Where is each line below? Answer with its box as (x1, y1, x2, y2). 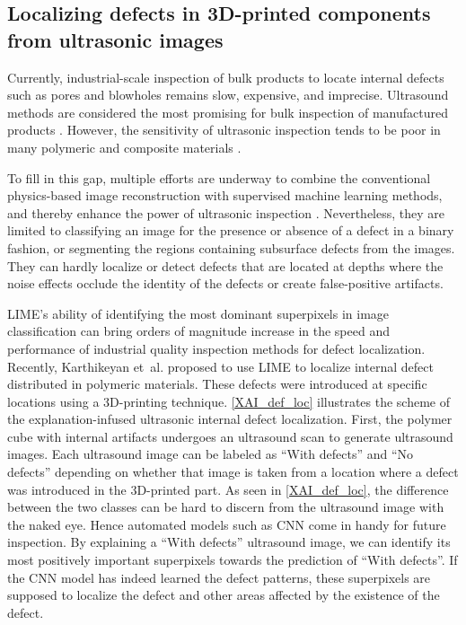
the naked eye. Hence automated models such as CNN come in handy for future (7, 515, 446, 533)
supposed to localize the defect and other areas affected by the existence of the (7, 585, 440, 604)
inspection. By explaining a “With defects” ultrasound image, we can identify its (7, 533, 451, 551)
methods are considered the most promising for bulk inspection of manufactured (7, 102, 448, 121)
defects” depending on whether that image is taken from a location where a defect (7, 462, 459, 481)
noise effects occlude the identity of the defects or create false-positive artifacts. (7, 274, 444, 293)
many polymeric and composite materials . (7, 137, 242, 156)
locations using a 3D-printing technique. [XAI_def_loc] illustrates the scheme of (7, 392, 451, 410)
